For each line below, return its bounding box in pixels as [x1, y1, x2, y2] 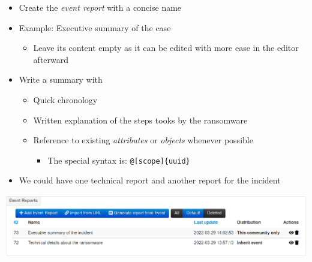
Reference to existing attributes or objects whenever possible [33, 134, 253, 146]
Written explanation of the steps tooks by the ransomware [33, 113, 248, 126]
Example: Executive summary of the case [19, 21, 171, 34]
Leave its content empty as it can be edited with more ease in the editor [33, 41, 299, 54]
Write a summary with [19, 73, 103, 86]
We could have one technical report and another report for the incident [19, 174, 281, 186]
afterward [33, 53, 69, 65]
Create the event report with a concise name [19, 1, 182, 13]
